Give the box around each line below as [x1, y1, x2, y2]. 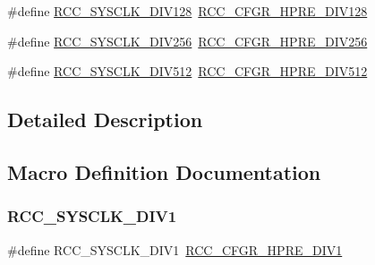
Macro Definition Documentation [7, 158, 321, 185]
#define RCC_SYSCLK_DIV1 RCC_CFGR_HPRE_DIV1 [7, 240, 343, 259]
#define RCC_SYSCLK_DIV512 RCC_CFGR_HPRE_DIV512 [7, 62, 368, 81]
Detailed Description [7, 106, 203, 133]
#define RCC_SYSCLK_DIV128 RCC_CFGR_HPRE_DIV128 [7, 2, 368, 20]
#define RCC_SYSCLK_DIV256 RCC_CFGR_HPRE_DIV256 [7, 31, 368, 50]
